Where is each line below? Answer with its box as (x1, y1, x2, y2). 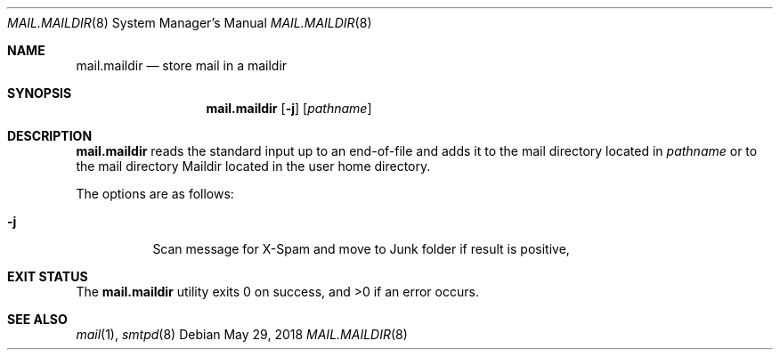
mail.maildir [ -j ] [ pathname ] (206, 101, 372, 116)
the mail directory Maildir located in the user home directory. (76, 158, 431, 174)
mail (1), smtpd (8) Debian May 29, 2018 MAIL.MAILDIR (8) (76, 327, 408, 342)
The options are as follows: (76, 186, 234, 201)
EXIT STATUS (7, 269, 88, 284)
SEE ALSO (7, 312, 68, 327)
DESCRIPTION (7, 128, 93, 143)
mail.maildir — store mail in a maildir (76, 58, 288, 73)
